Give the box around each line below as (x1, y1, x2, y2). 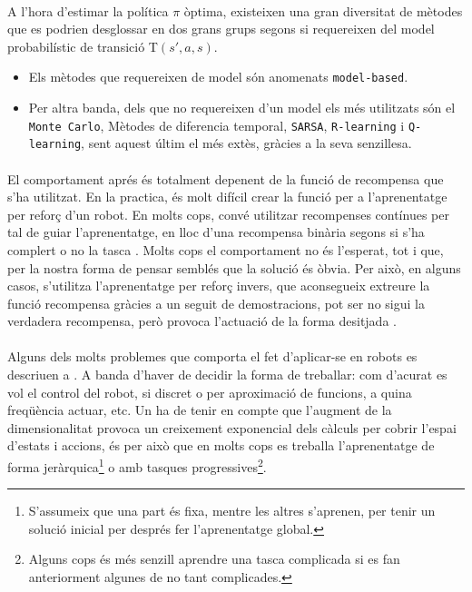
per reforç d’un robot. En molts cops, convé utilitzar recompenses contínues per (7, 204, 449, 223)
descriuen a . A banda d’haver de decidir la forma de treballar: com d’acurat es (7, 365, 447, 384)
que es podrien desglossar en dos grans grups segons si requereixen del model (7, 19, 435, 38)
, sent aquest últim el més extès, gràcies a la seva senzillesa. (81, 133, 412, 153)
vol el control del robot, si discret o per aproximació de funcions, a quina (7, 382, 412, 401)
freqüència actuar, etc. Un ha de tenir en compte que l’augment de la (7, 400, 392, 419)
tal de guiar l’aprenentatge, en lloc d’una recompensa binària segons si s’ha (7, 222, 425, 242)
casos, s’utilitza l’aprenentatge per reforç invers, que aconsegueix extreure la (7, 276, 430, 295)
